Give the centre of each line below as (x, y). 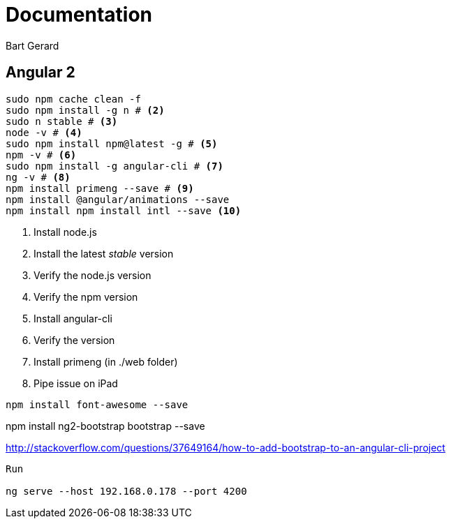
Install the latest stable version (104, 253)
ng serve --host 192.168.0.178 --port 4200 (126, 491)
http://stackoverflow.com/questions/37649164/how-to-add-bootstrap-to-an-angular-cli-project (225, 447)
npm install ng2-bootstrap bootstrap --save (105, 426)
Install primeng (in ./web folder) (106, 361)
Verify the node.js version (93, 275)
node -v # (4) (44, 132)
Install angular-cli (73, 318)
